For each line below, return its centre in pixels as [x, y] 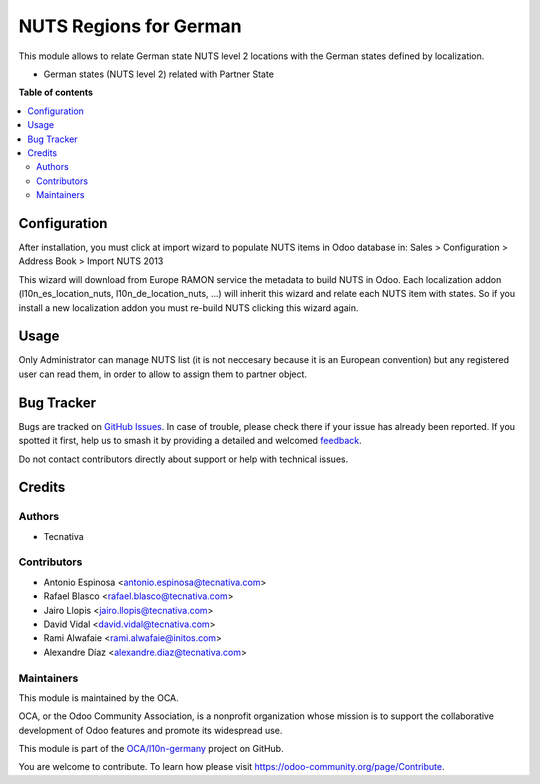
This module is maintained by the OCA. [98, 697]
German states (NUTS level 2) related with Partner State [159, 74]
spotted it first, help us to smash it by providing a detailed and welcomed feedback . [190, 441]
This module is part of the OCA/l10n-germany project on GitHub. [151, 749]
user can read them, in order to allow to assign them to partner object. [163, 374]
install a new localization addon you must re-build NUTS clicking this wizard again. [188, 307]
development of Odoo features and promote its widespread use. [150, 730]
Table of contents [56, 92]
